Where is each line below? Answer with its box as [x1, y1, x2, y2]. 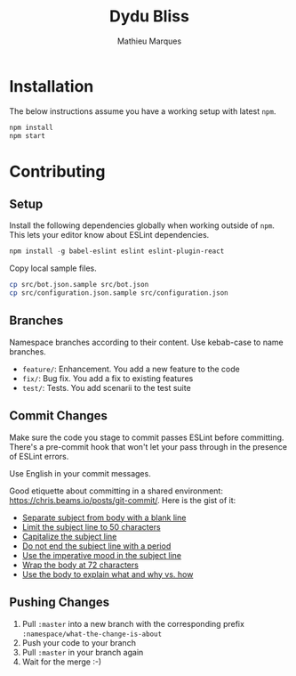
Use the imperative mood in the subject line [21, 550, 182, 560]
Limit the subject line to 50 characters [21, 521, 162, 532]
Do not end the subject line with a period [21, 541, 172, 551]
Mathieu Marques [116, 36, 182, 46]
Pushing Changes [9, 595, 109, 610]
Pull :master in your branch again [21, 647, 144, 657]
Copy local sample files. [9, 263, 97, 273]
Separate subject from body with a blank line [21, 512, 187, 523]
